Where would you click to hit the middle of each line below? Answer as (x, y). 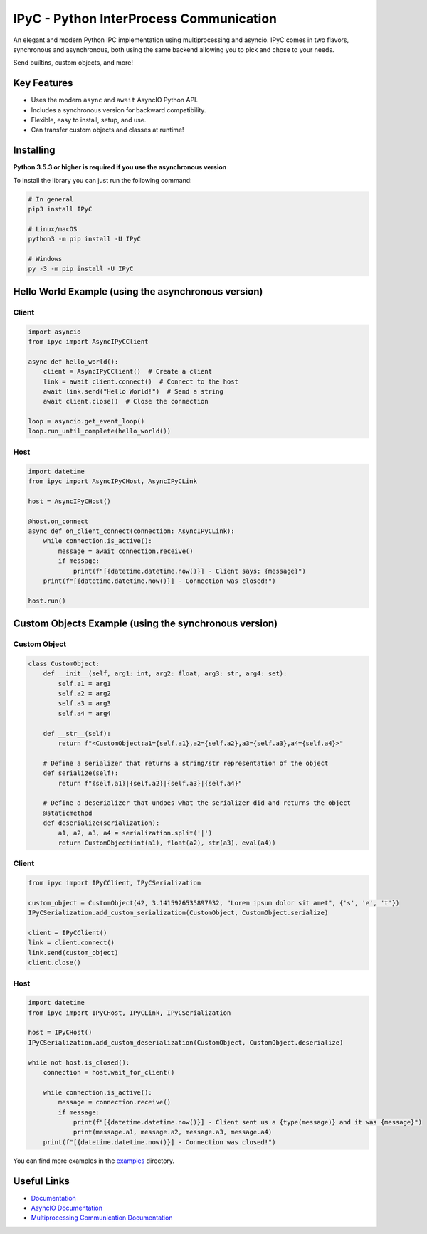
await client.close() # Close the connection (126, 401)
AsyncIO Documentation (67, 1208)
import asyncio (54, 332)
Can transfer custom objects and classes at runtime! (107, 130)
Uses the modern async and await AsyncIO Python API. (115, 100)
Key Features (43, 83)
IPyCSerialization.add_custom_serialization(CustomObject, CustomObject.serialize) (178, 913)
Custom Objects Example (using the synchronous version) (146, 624)
